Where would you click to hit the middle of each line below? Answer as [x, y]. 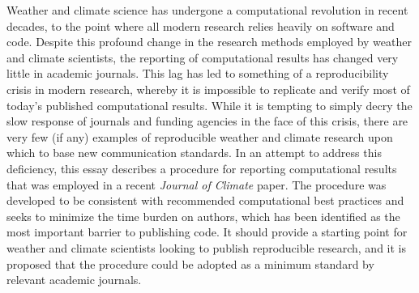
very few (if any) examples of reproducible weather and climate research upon [200, 136]
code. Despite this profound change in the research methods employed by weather [209, 42]
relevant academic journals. [74, 280]
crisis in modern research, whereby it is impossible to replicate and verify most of [208, 89]
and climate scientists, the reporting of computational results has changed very [203, 57]
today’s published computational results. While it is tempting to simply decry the [209, 105]
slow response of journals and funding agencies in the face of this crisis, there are [207, 121]
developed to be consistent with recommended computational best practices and [205, 200]
